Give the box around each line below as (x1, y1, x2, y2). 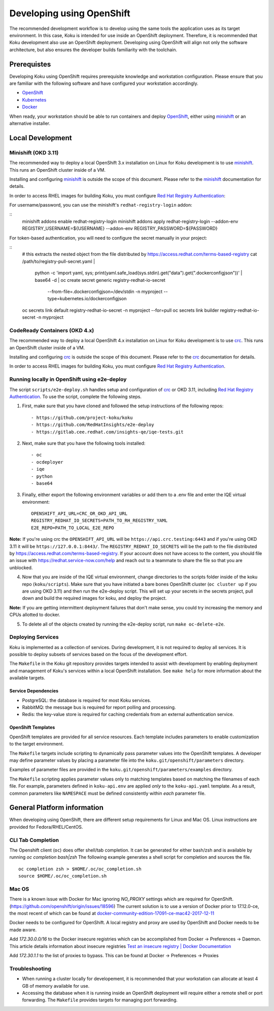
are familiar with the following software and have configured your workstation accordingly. (9, 80, 199, 86)
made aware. (9, 927, 37, 933)
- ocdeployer (31, 459, 63, 465)
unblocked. (9, 564, 33, 571)
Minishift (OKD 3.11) (9, 149, 59, 156)
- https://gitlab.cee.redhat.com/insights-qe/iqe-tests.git (31, 429, 184, 435)
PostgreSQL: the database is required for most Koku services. (22, 697, 152, 703)
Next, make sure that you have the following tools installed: (22, 440, 146, 446)
